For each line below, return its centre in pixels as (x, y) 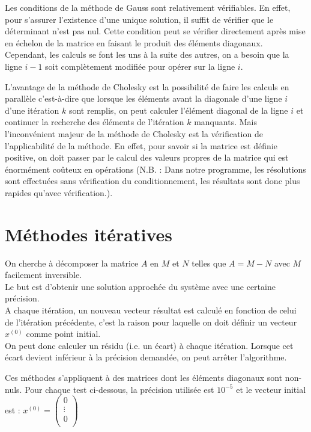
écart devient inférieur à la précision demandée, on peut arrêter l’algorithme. (146, 357)
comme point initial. (63, 334)
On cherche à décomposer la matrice (72, 263)
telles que (209, 263)
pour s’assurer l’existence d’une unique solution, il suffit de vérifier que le (139, 19)
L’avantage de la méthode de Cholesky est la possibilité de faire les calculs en (147, 86)
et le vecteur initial (271, 389)
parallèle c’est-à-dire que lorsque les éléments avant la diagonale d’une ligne (143, 98)
